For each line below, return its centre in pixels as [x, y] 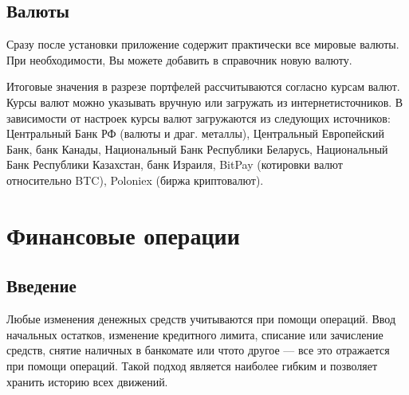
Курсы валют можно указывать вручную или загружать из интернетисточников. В [205, 102]
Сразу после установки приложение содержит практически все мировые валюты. [203, 44]
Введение [41, 285]
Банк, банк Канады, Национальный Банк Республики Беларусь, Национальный [197, 149]
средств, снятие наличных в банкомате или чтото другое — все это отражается [198, 350]
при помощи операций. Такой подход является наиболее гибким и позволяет [192, 365]
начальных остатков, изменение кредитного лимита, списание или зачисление [195, 334]
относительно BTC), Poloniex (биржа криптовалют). [135, 180]
